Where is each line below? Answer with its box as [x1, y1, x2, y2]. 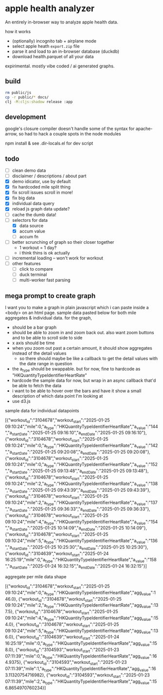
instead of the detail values [12, 350, 67, 356]
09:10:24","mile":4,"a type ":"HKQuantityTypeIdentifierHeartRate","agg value [5, 615, 151, 622]
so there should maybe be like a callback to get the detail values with [19, 356, 158, 361]
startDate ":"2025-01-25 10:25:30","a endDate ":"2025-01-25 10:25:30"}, [12, 544, 148, 551]
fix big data [12, 195, 35, 201]
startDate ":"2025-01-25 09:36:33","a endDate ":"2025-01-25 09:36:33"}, [12, 506, 150, 513]
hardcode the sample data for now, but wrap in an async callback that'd [12, 377, 156, 383]
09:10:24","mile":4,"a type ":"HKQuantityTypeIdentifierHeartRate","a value [5, 519, 146, 526]
